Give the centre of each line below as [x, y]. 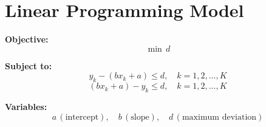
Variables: [26, 106]
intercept [82, 117]
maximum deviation [219, 117]
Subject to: [29, 65]
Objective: [27, 39]
